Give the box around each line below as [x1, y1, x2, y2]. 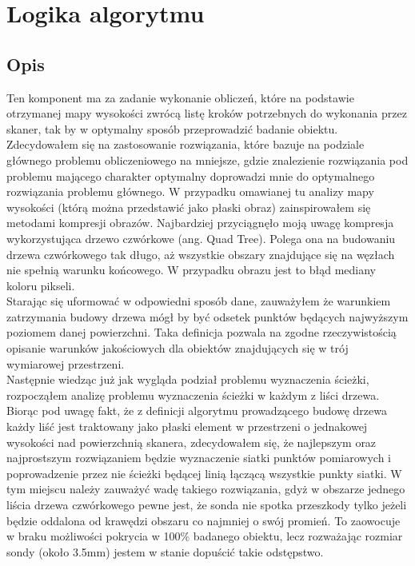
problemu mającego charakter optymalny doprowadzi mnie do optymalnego [6, 167, 375, 184]
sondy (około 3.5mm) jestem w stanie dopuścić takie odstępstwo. [6, 543, 324, 560]
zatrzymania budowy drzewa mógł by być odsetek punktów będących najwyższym [6, 308, 409, 325]
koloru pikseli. [6, 277, 75, 293]
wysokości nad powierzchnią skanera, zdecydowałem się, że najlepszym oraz [6, 433, 377, 450]
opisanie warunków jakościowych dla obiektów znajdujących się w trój [6, 340, 349, 357]
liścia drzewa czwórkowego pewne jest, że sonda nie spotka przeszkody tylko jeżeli [6, 496, 407, 513]
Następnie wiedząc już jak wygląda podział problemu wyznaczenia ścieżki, [6, 371, 369, 388]
